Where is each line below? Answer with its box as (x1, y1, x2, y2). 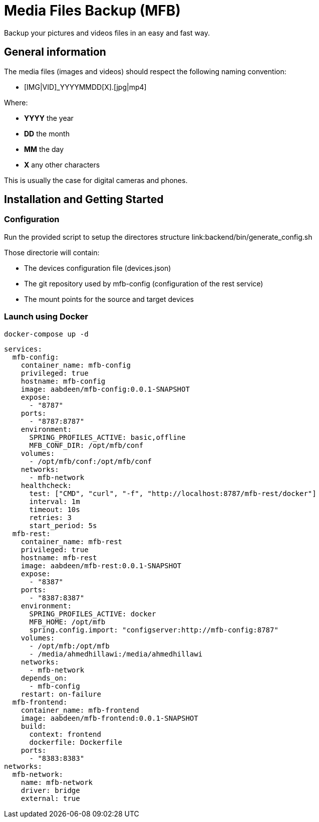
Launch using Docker (4, 311, 88, 322)
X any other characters (24, 160, 100, 169)
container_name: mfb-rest (21, 537, 123, 546)
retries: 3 (29, 513, 72, 522)
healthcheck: (21, 481, 72, 489)
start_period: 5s (29, 521, 97, 530)
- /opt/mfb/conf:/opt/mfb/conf (29, 457, 152, 465)
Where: (4, 98, 28, 107)
